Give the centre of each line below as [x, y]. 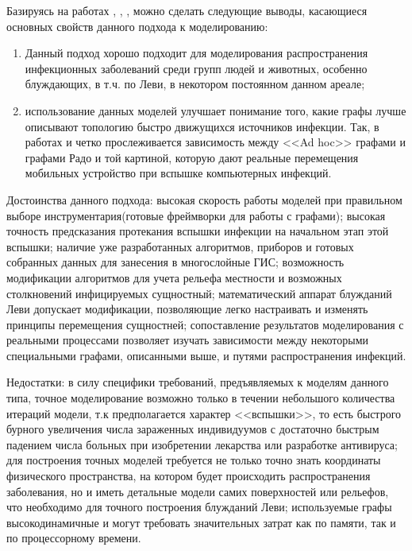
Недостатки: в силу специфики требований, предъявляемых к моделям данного [198, 382]
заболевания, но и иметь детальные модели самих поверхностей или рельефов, [198, 491]
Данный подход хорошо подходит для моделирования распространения [196, 53]
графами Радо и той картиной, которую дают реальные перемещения [192, 157]
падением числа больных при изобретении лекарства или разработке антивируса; [202, 444]
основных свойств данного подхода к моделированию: [137, 26]
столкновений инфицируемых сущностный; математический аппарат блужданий [199, 293]
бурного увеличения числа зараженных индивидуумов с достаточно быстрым [193, 429]
